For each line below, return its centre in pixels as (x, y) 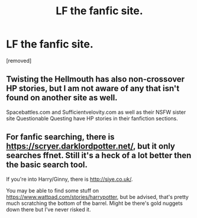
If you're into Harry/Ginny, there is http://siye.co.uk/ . (70, 179)
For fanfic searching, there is (60, 137)
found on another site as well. (62, 98)
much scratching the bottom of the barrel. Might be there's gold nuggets (95, 203)
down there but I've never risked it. (49, 209)
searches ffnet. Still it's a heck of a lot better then (99, 156)
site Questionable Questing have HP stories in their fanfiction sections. (92, 118)
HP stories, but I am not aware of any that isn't (93, 89)
